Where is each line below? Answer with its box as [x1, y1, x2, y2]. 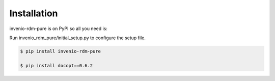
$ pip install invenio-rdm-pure [20, 48, 101, 54]
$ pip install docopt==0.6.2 [20, 63, 93, 68]
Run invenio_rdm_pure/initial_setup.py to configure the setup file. [9, 35, 146, 41]
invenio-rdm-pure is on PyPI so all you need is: [9, 25, 108, 32]
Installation [9, 8, 58, 19]
